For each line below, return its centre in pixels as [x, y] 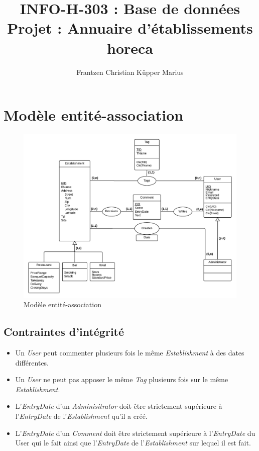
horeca [130, 48]
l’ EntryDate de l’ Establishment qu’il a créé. [81, 416]
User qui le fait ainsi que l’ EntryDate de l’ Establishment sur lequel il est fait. [133, 443]
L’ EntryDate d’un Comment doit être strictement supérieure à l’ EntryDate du [135, 433]
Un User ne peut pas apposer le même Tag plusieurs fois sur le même [122, 379]
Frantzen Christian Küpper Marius [130, 72]
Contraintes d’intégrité [64, 332]
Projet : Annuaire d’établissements [130, 28]
